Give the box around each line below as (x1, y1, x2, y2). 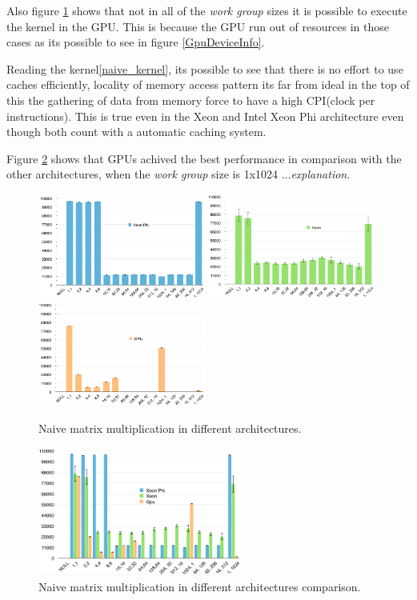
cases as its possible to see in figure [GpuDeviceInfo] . (6, 34, 265, 50)
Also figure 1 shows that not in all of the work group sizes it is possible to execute (6, 2, 407, 18)
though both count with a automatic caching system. (6, 123, 267, 140)
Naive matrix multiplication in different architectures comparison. (38, 578, 361, 595)
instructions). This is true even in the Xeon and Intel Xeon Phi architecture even (6, 107, 404, 124)
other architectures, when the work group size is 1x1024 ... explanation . (6, 166, 351, 182)
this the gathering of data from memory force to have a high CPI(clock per (6, 91, 375, 108)
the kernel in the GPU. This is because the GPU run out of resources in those (6, 18, 389, 34)
